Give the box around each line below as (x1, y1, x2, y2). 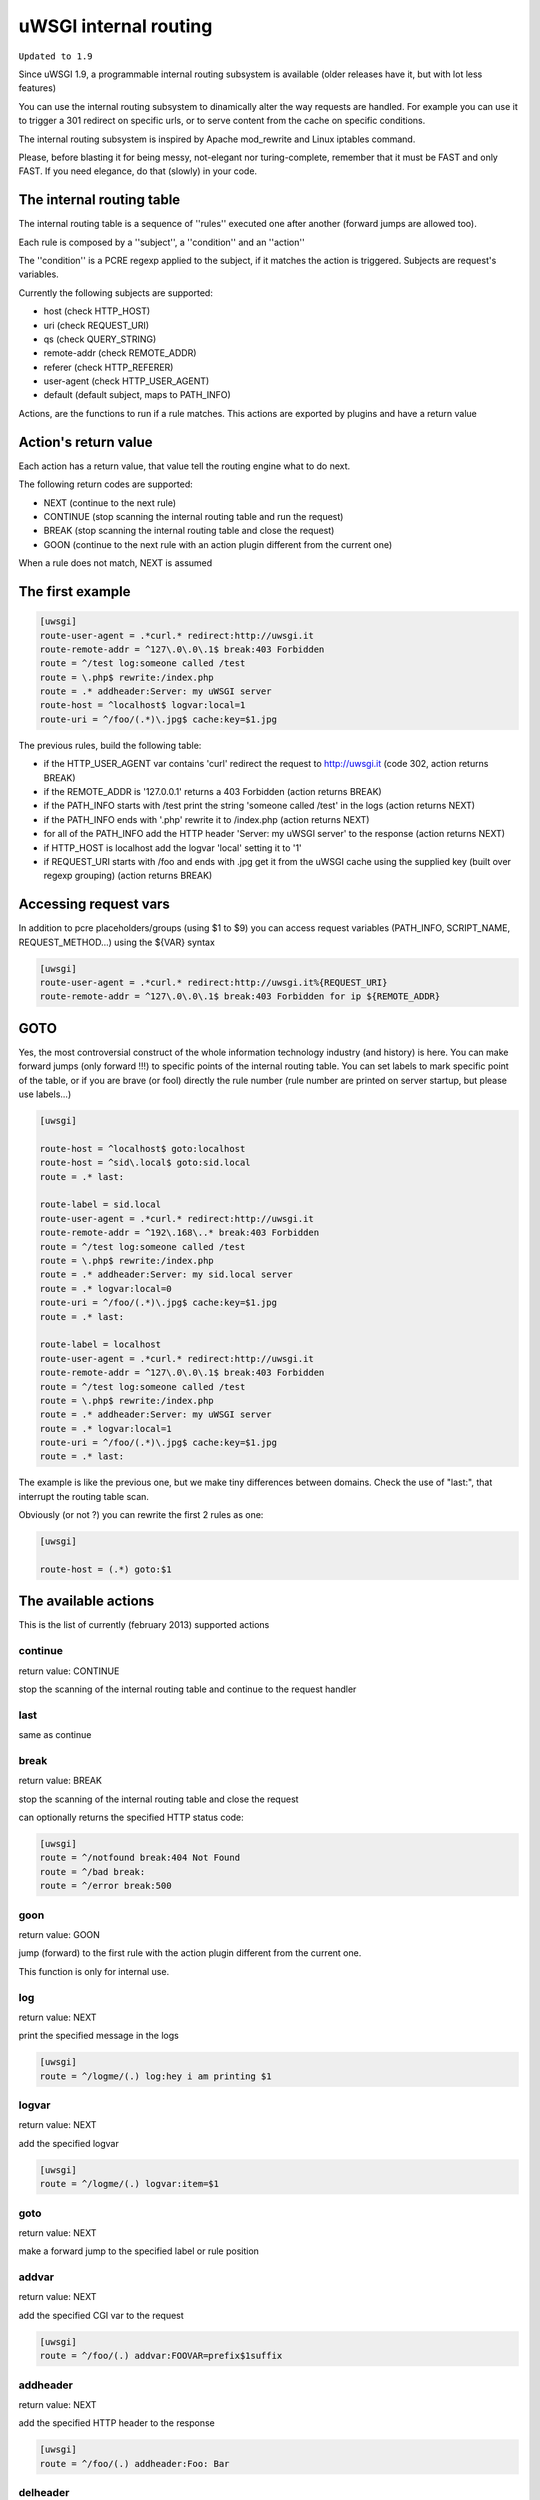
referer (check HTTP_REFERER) (43, 361, 174, 373)
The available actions (18, 1593, 155, 1610)
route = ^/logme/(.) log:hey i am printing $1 (39, 2070, 272, 2082)
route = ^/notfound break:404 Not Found (39, 1852, 240, 1864)
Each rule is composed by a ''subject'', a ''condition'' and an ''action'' (18, 236, 305, 248)
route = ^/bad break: (39, 1866, 146, 1877)
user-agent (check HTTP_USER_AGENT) (43, 375, 210, 387)
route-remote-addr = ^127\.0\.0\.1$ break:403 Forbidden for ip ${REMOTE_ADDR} (39, 991, 441, 1002)
